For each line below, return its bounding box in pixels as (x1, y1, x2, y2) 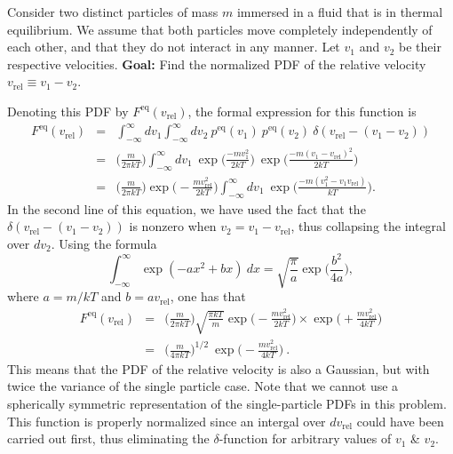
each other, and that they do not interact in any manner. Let (7, 37, 340, 56)
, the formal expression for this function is (187, 101, 417, 120)
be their (399, 37, 441, 56)
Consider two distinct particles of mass (7, 3, 219, 20)
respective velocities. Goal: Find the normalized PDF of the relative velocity (7, 54, 426, 73)
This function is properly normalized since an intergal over (7, 411, 326, 430)
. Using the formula (51, 234, 157, 252)
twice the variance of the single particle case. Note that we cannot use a (7, 377, 399, 395)
